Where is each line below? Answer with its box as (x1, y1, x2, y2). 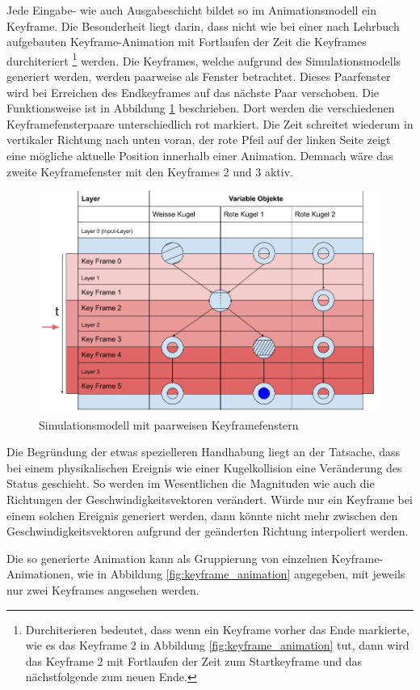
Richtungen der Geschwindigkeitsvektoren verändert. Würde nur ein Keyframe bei (6, 491, 413, 508)
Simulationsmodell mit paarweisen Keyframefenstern (39, 416, 299, 433)
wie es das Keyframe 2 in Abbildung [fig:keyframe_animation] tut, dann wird (25, 637, 409, 654)
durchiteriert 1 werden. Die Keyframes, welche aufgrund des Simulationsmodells (6, 49, 401, 69)
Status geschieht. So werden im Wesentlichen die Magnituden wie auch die (6, 475, 375, 492)
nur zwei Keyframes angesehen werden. (6, 582, 199, 599)
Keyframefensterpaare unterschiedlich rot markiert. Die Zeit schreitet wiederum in (6, 115, 414, 132)
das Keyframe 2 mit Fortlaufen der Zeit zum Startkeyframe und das (25, 652, 363, 669)
